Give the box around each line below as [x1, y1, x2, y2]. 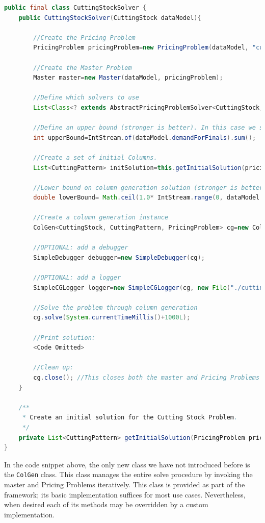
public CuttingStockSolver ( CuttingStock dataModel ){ [18, 14, 201, 21]
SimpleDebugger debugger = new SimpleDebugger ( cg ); [33, 254, 205, 261]
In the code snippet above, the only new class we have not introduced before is [4, 459, 250, 469]
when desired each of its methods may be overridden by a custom [4, 499, 208, 510]
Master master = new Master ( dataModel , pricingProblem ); [33, 74, 223, 82]
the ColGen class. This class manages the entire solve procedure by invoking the [4, 469, 253, 480]
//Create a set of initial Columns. [33, 154, 157, 161]
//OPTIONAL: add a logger [33, 274, 121, 282]
